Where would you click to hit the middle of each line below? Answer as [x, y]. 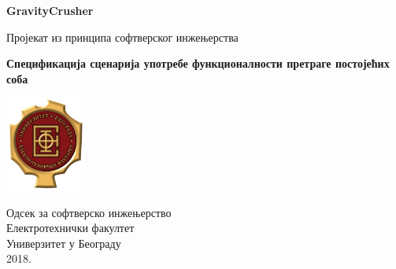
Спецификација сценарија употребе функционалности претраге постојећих [198, 63]
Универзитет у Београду [64, 243]
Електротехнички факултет [70, 228]
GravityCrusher [50, 10]
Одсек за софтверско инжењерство [89, 212]
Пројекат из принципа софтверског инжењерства [122, 37]
